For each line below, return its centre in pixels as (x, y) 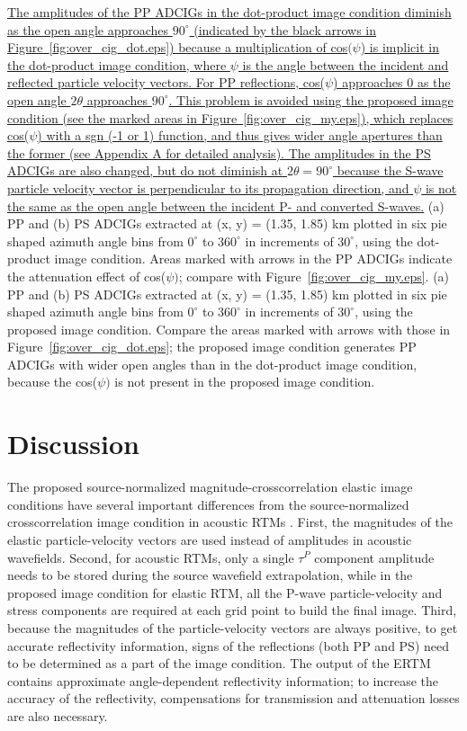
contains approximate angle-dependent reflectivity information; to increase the (223, 680)
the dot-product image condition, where (117, 64)
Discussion (73, 444)
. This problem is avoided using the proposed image (311, 99)
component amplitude (374, 557)
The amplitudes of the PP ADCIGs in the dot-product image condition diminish (229, 12)
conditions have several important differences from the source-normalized (208, 504)
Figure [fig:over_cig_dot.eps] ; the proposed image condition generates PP (212, 347)
